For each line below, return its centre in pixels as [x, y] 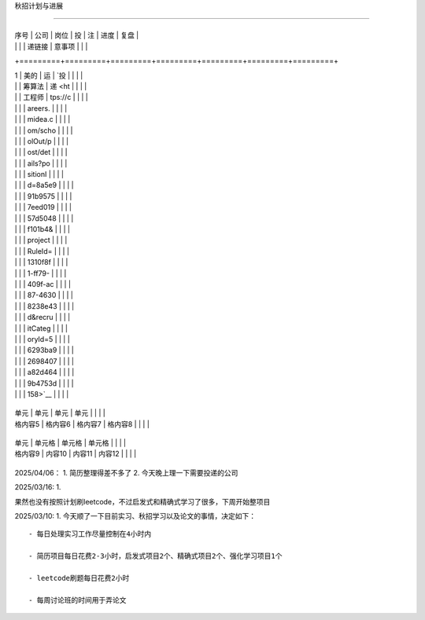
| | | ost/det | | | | [41, 152]
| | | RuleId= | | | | [42, 251]
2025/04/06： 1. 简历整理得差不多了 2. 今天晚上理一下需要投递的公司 [126, 472]
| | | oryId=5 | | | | [42, 339]
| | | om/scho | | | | [44, 130]
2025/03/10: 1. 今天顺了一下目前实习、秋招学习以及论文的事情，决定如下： [135, 516]
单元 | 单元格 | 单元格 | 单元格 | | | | [70, 443]
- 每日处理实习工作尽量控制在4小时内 [90, 534]
